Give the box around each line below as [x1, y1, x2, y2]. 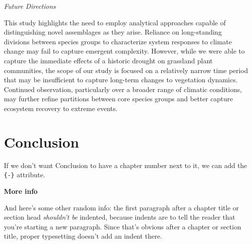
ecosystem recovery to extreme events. [4, 103, 118, 113]
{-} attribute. [4, 169, 45, 180]
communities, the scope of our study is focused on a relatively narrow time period [4, 65, 248, 75]
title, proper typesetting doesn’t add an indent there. [4, 231, 162, 241]
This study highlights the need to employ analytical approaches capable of [4, 17, 226, 27]
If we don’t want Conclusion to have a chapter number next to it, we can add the [4, 160, 247, 170]
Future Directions [4, 1, 56, 11]
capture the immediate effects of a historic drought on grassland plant [4, 55, 213, 65]
